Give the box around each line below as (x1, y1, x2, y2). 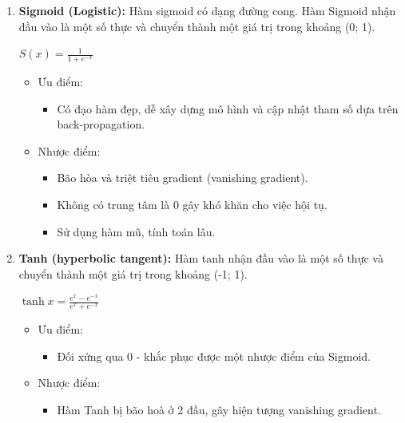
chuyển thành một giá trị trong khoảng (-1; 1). (18, 265, 248, 282)
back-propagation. (57, 116, 145, 132)
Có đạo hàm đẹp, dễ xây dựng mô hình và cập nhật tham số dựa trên (57, 100, 399, 117)
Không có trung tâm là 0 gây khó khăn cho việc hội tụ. (57, 196, 328, 212)
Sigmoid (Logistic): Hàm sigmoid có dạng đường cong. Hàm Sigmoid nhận (18, 2, 396, 18)
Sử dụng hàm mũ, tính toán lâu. (57, 223, 216, 239)
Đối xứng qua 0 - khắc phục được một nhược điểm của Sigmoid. (57, 347, 371, 364)
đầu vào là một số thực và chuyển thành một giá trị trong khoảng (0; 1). (18, 18, 375, 34)
